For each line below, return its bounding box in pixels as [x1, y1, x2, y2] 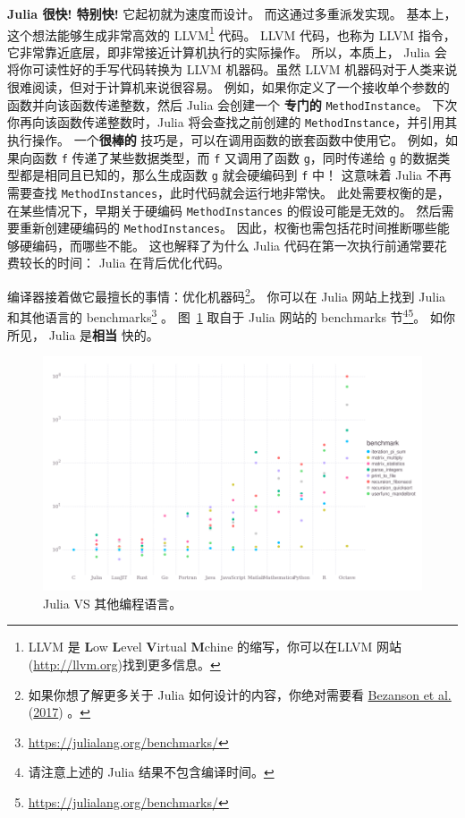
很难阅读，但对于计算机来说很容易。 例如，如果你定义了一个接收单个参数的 [7, 78, 450, 97]
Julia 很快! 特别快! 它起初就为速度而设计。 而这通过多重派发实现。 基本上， [7, 4, 457, 22]
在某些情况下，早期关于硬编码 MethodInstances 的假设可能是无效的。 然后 [7, 200, 442, 219]
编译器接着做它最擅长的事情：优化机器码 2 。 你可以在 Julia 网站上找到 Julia [7, 285, 446, 305]
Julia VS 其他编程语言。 [43, 593, 182, 612]
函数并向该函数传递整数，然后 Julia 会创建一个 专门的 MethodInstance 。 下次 [7, 95, 458, 114]
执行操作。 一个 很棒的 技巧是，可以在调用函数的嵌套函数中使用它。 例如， [7, 130, 445, 149]
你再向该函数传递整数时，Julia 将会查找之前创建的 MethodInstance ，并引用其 [7, 113, 458, 132]
